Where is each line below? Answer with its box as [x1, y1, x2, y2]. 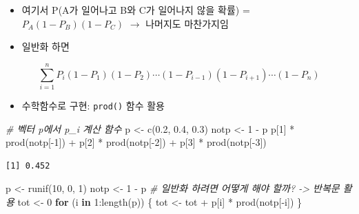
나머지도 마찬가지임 [145, 16, 229, 30]
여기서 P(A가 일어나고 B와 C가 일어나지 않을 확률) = [21, 3, 250, 17]
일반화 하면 [21, 39, 70, 54]
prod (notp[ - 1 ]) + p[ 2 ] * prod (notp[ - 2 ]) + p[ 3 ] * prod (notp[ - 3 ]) [6, 135, 267, 149]
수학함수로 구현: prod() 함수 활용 [21, 98, 165, 112]
